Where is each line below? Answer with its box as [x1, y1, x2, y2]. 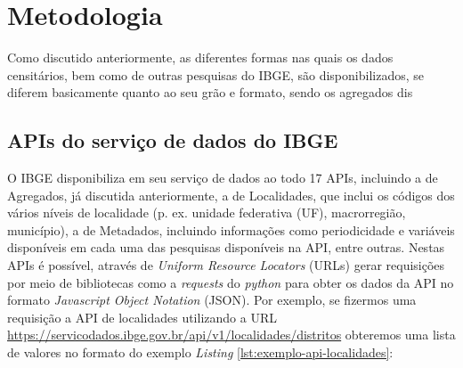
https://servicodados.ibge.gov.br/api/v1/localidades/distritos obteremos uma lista [7, 325, 456, 344]
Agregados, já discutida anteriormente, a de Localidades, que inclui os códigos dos [7, 185, 455, 204]
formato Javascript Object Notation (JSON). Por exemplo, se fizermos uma [7, 290, 417, 309]
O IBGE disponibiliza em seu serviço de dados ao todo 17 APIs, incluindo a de [7, 168, 438, 187]
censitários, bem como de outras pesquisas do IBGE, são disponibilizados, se [7, 65, 424, 84]
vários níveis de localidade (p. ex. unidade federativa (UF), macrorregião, [7, 203, 406, 222]
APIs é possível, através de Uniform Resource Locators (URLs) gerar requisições [7, 256, 445, 274]
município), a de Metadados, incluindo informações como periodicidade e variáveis [7, 220, 455, 239]
